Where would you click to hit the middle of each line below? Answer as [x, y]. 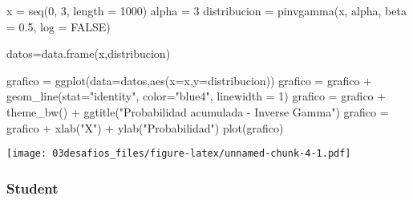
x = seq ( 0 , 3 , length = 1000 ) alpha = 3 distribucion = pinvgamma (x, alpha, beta [206, 10]
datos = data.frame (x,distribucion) [89, 53]
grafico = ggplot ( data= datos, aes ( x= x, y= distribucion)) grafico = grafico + [189, 80]
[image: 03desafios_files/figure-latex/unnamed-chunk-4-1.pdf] [179, 154]
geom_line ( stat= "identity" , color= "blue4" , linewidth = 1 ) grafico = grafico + [196, 96]
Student [32, 188]
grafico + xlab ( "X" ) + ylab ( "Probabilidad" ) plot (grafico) [145, 127]
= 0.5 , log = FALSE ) [59, 26]
